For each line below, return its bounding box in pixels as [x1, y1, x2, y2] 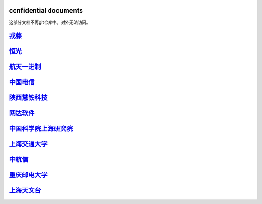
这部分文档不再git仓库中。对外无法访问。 [9, 19, 91, 25]
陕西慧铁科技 [9, 94, 48, 102]
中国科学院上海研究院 [9, 125, 73, 133]
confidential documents [9, 6, 83, 15]
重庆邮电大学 [9, 171, 48, 179]
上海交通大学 [9, 140, 48, 148]
